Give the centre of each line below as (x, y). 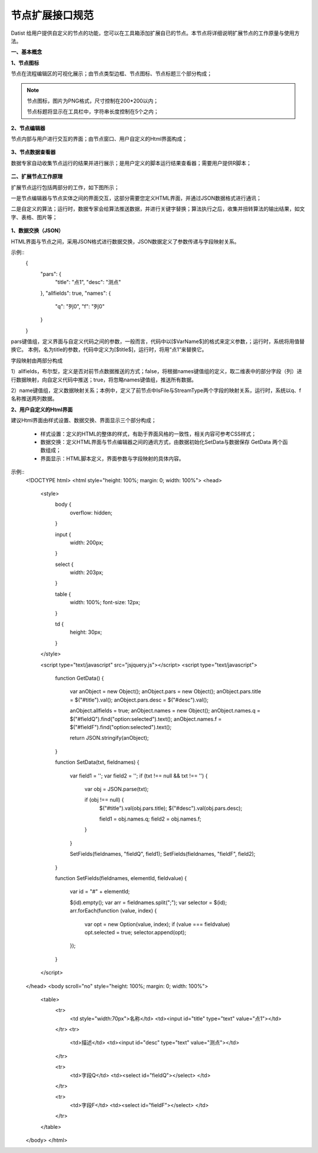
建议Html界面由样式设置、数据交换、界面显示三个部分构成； (84, 420)
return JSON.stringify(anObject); (110, 738)
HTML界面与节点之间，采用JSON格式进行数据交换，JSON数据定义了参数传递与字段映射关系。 (125, 241)
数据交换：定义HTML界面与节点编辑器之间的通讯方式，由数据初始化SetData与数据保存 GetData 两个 (161, 442)
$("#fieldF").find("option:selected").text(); (121, 727)
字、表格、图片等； (34, 217)
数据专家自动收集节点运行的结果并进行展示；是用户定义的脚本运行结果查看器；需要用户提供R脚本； (131, 163)
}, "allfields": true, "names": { (76, 293)
